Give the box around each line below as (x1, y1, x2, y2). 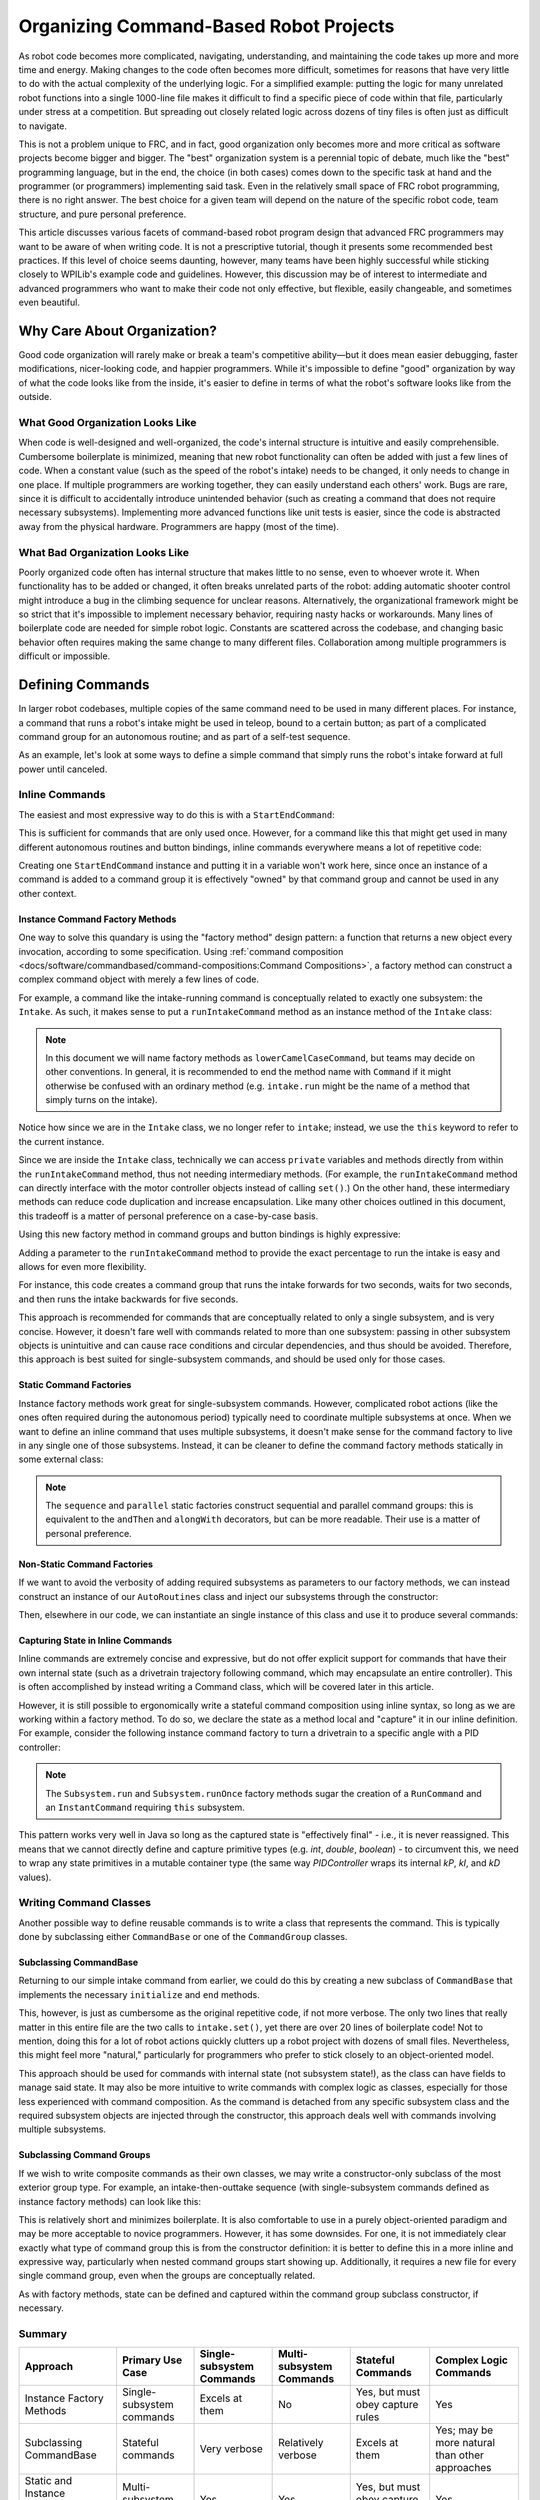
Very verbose (199, 2442, 264, 2456)
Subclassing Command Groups (18, 2149, 151, 2161)
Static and (24, 2474, 73, 2488)
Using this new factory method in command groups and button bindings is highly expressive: (18, 1228, 401, 1240)
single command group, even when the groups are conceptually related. (18, 2270, 316, 2282)
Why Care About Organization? (18, 323, 217, 339)
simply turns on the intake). (45, 1094, 159, 1106)
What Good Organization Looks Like (18, 416, 197, 430)
